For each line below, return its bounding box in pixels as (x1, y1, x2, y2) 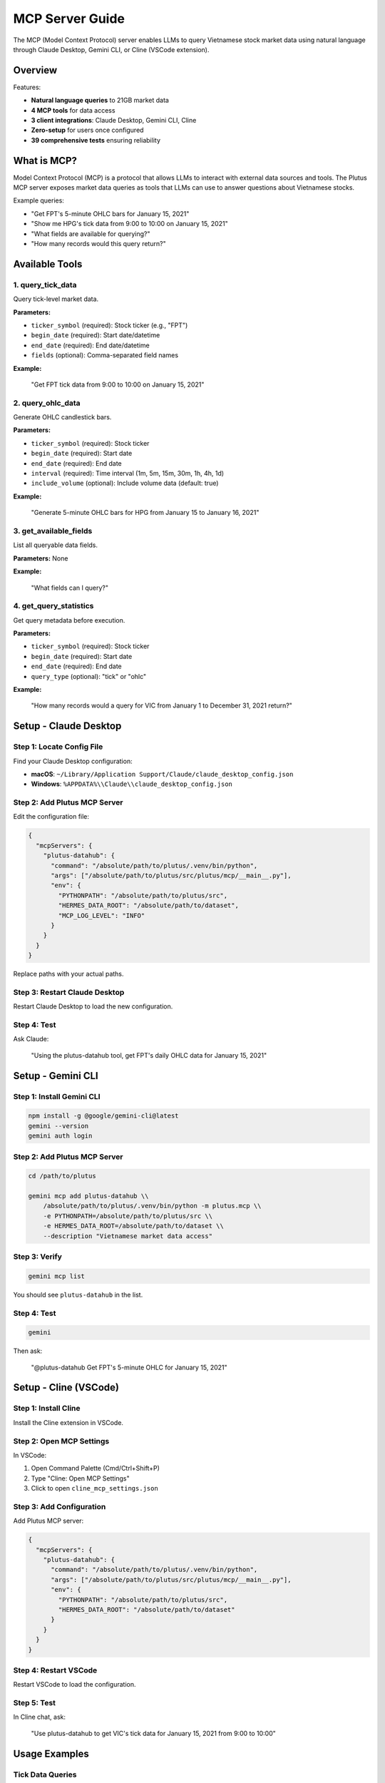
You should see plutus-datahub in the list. (13, 1290, 143, 1299)
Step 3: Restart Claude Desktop (13, 987, 125, 997)
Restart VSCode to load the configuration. (13, 1680, 136, 1689)
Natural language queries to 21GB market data (31, 96, 169, 105)
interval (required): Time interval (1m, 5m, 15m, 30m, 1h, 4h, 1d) (31, 469, 225, 478)
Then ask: (13, 1347, 43, 1355)
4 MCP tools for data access (31, 106, 115, 114)
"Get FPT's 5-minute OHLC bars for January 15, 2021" (31, 209, 190, 218)
